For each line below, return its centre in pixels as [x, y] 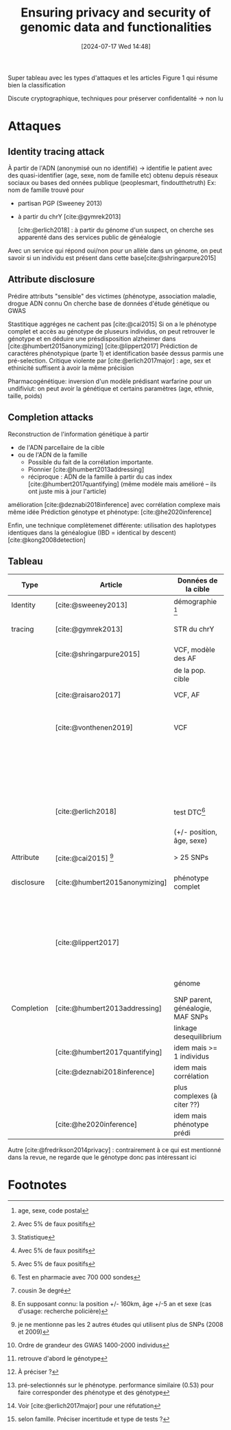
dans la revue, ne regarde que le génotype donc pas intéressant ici [102, 1157]
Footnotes [37, 1185]
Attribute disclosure [51, 280]
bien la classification [37, 85]
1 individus [192, 1056]
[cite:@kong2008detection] [47, 540]
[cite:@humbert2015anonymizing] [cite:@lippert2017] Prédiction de [103, 346]
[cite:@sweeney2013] [91, 605]
